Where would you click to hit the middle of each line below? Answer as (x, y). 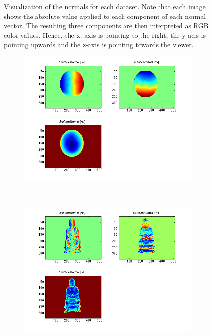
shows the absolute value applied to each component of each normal (105, 16)
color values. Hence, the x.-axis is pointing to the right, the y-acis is (105, 35)
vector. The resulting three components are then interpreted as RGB (106, 26)
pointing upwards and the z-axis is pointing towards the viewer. (99, 44)
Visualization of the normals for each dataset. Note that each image (105, 6)
